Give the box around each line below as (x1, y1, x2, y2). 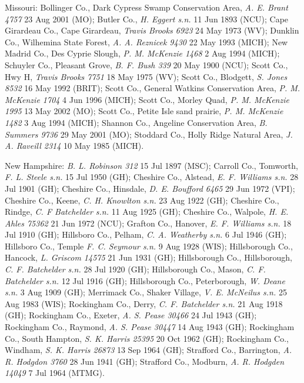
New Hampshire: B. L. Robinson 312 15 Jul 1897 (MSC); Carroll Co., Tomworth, (5, 159, 298, 171)
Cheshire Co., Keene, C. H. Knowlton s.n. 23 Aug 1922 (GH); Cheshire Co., (5, 194, 279, 206)
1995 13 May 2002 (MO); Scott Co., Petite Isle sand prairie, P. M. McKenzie (5, 105, 283, 117)
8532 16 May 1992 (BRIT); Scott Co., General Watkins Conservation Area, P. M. (5, 82, 300, 94)
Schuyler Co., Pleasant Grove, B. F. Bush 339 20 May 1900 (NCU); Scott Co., (5, 58, 288, 71)
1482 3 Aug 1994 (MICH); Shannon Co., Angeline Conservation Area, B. (5, 116, 268, 128)
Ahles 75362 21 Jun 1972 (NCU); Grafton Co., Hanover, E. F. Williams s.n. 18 (5, 217, 292, 229)
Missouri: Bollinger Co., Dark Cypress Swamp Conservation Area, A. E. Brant (5, 1, 288, 13)
